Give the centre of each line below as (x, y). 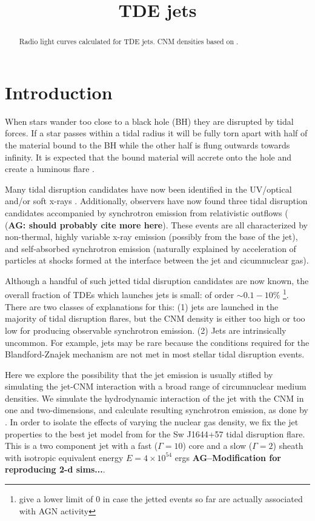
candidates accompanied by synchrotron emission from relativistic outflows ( (147, 212)
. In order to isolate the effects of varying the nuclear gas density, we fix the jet (152, 422)
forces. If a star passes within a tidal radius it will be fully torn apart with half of (156, 133)
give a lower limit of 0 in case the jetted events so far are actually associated (161, 499)
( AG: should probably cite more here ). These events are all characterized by (156, 224)
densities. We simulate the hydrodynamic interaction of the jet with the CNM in (154, 398)
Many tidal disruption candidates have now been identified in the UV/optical (148, 189)
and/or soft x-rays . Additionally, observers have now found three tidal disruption (156, 201)
